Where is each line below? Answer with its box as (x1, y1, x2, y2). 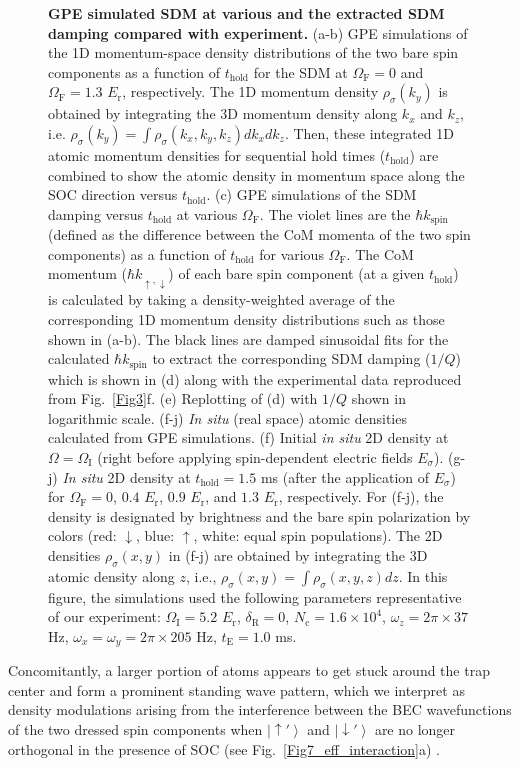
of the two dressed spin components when (8, 719, 263, 739)
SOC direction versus (48, 184, 178, 205)
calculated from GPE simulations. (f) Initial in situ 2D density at (48, 427, 449, 448)
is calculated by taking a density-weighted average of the (48, 289, 395, 310)
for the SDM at (253, 61, 348, 82)
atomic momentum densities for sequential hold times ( (48, 144, 386, 165)
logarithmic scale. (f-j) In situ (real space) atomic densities (48, 407, 407, 428)
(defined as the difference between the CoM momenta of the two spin (48, 224, 471, 245)
